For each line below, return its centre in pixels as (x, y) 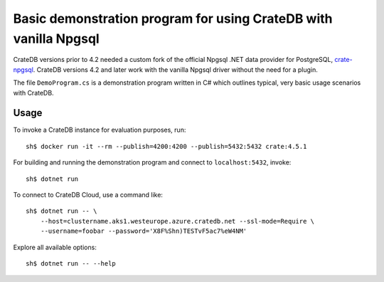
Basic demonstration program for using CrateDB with (173, 19)
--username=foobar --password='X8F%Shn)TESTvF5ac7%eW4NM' (144, 231)
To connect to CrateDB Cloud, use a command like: (88, 194)
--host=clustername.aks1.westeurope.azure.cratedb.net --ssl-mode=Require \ (177, 221)
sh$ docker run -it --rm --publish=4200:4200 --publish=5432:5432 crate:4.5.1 (166, 146)
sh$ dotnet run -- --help (71, 263)
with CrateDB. (33, 93)
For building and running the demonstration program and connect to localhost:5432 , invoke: (152, 162)
